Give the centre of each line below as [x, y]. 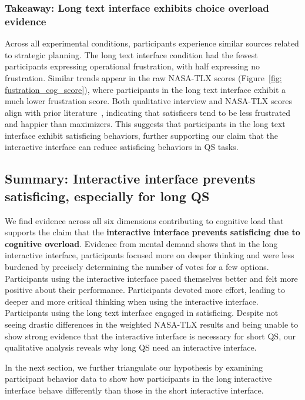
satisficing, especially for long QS [107, 196]
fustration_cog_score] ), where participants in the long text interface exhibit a [145, 89]
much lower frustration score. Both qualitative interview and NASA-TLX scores [148, 101]
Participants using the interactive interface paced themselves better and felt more [151, 278]
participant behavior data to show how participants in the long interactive [138, 379]
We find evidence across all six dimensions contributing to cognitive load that [144, 220]
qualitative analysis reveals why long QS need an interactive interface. [131, 347]
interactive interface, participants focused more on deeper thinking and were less [150, 255]
